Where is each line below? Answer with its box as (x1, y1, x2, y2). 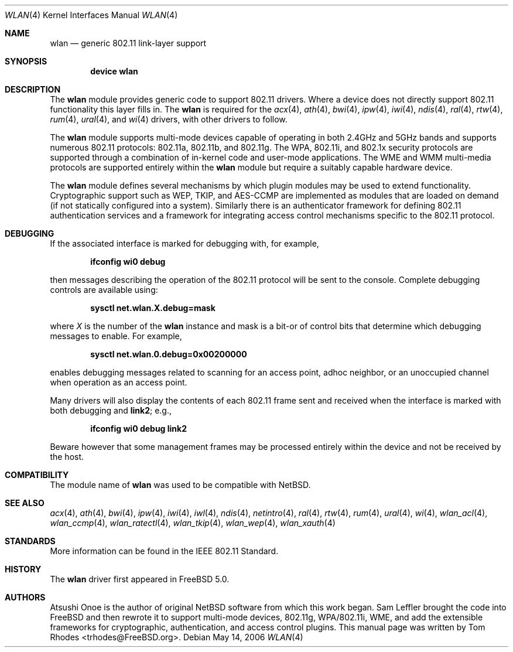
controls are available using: (50, 285, 158, 295)
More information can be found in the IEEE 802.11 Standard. (50, 546, 279, 556)
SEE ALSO (5, 498, 45, 508)
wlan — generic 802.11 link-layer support (50, 38, 207, 48)
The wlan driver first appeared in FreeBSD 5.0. (50, 574, 230, 584)
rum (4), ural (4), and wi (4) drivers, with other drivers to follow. (50, 114, 288, 124)
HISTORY (5, 564, 42, 574)
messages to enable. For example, (50, 331, 182, 341)
